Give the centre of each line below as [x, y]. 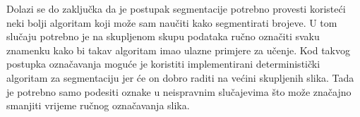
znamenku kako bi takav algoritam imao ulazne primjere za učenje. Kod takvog [179, 50]
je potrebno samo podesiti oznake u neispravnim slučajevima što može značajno [179, 91]
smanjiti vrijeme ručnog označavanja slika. [98, 105]
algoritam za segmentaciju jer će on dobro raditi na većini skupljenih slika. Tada [180, 77]
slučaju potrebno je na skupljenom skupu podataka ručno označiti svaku [163, 36]
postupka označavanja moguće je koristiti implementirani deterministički [163, 64]
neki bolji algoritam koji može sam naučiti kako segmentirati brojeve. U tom [172, 22]
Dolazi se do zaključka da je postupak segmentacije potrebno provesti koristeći [176, 8]
